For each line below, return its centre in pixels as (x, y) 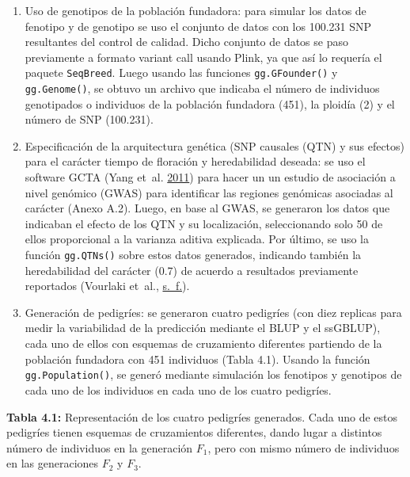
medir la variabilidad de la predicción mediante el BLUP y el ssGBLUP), (203, 328)
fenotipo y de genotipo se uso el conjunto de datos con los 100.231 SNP (198, 26)
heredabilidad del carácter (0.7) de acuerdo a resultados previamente (192, 270)
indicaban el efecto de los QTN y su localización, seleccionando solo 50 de (204, 223)
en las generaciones (53, 463)
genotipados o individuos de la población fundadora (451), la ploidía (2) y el (210, 103)
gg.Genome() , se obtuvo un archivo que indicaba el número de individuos (202, 88)
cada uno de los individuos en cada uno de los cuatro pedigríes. (178, 389)
